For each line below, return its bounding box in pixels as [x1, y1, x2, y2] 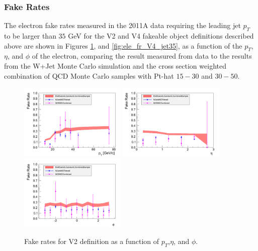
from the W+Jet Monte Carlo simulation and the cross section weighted [4, 61, 226, 71]
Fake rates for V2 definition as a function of [24, 236, 159, 246]
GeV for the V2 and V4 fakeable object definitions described [68, 31, 254, 41]
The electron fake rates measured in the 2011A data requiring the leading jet [4, 20, 241, 31]
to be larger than [4, 31, 56, 41]
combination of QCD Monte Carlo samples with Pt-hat [4, 70, 174, 81]
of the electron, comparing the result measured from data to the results [32, 51, 252, 61]
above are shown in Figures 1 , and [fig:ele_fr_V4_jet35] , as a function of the [4, 40, 242, 51]
